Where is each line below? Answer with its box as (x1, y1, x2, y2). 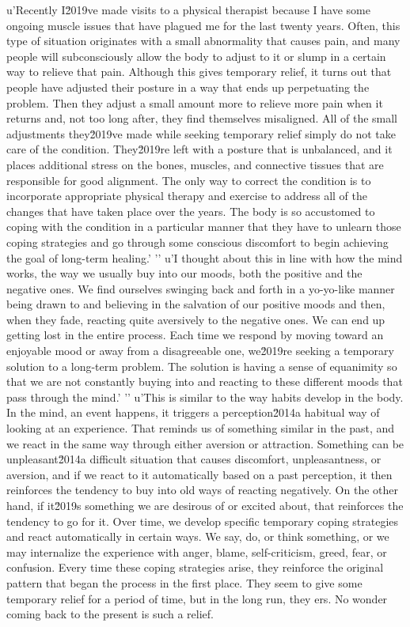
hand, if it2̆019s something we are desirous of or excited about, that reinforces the (6, 497, 404, 513)
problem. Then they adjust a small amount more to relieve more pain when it (6, 94, 383, 111)
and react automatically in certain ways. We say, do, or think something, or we (6, 528, 389, 545)
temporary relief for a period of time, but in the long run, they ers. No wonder (6, 590, 388, 606)
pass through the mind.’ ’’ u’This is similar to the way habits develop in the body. (6, 388, 404, 405)
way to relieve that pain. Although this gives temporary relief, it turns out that (6, 63, 392, 80)
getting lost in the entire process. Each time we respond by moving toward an (6, 327, 384, 343)
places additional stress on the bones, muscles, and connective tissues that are (6, 156, 384, 172)
